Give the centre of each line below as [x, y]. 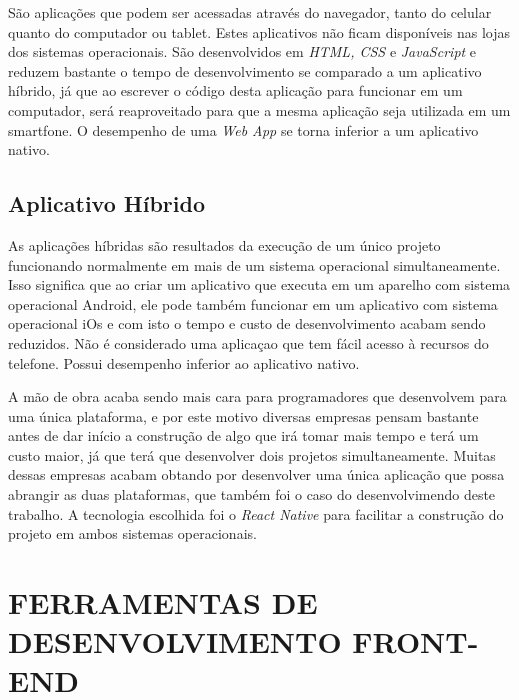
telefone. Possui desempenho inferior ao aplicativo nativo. [184, 362]
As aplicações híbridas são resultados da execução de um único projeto [224, 244]
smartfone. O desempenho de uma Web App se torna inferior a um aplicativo [243, 129]
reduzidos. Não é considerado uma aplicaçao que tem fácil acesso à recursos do [248, 342]
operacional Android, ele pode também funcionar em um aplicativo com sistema [253, 303]
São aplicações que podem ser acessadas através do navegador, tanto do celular [250, 12]
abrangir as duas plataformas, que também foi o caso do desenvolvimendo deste [252, 494]
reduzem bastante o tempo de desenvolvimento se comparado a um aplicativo [245, 70]
